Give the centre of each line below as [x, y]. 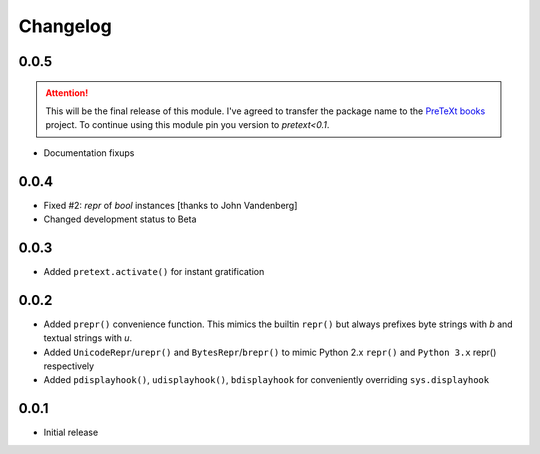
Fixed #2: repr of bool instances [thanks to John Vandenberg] [170, 205]
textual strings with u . [88, 338]
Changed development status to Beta [120, 219]
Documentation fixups [89, 152]
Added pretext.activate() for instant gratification [154, 271]
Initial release [71, 432]
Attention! [67, 92]
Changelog [65, 26]
